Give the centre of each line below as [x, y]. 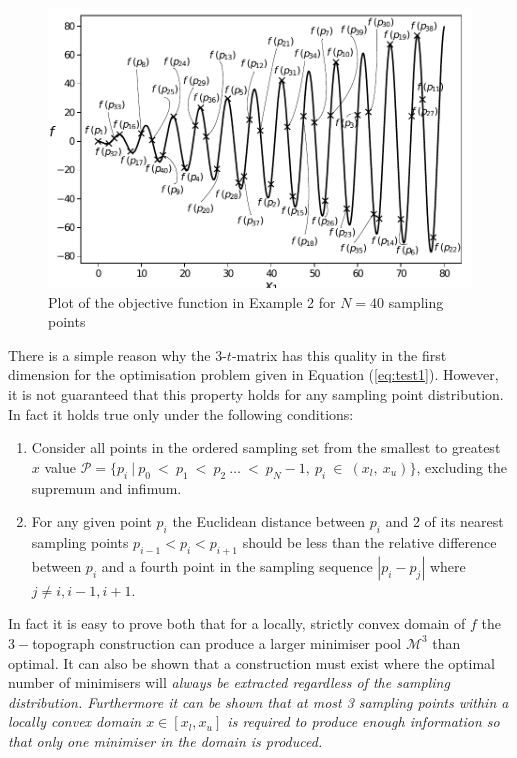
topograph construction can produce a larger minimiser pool [217, 642]
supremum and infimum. [106, 487]
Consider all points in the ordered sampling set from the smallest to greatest [266, 447]
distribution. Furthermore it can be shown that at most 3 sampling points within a [258, 701]
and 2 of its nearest [444, 521]
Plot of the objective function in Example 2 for [192, 301]
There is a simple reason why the [109, 354]
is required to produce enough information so [363, 721]
